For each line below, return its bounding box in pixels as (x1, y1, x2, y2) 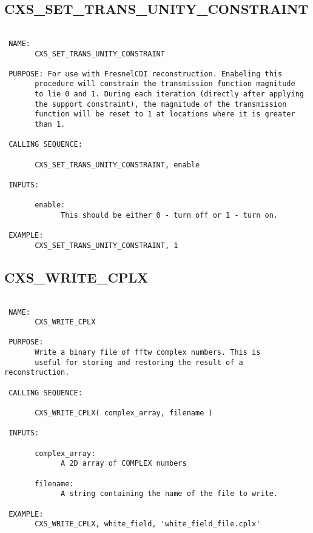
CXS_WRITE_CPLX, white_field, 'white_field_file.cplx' (35, 520, 261, 529)
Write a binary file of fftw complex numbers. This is (35, 348, 261, 357)
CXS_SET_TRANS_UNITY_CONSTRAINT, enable (35, 160, 200, 169)
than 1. (35, 120, 66, 129)
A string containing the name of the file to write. (61, 489, 278, 498)
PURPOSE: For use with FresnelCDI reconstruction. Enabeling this (8, 69, 283, 78)
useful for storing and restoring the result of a (35, 358, 243, 367)
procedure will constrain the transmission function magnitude (35, 79, 295, 89)
